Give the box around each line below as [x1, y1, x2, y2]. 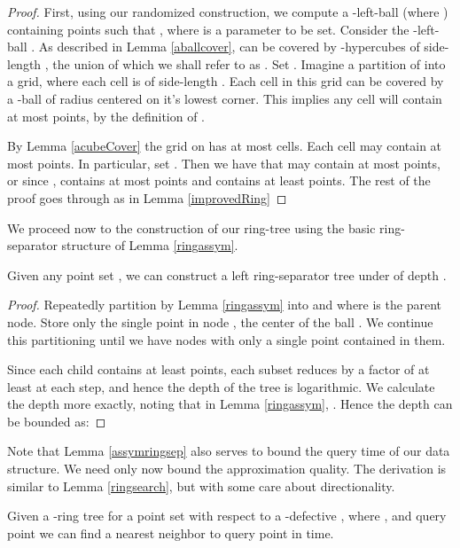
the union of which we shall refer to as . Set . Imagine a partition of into [52, 54, 446, 73]
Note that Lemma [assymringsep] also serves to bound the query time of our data [7, 442, 450, 460]
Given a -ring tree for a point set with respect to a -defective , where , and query [7, 506, 447, 525]
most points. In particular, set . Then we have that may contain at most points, [7, 153, 441, 172]
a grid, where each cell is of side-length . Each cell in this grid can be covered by [7, 72, 444, 90]
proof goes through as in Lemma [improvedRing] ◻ [7, 188, 287, 207]
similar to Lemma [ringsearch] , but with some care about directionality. [7, 476, 395, 495]
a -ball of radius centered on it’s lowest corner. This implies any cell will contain [7, 89, 442, 107]
